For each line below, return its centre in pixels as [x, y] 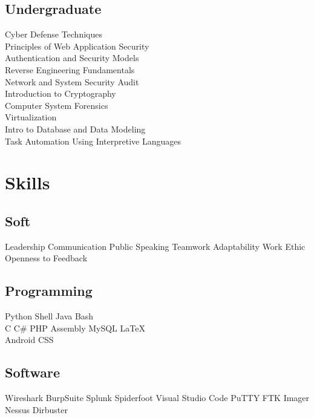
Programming [49, 291]
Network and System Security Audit [72, 81]
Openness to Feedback [46, 258]
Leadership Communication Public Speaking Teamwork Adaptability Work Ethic [155, 246]
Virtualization [31, 117]
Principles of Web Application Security [77, 46]
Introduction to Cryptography [61, 93]
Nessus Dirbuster [37, 409]
